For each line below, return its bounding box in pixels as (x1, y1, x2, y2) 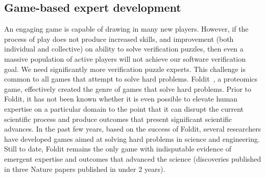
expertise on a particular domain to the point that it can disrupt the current (4, 103, 244, 114)
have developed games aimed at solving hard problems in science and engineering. (4, 133, 260, 144)
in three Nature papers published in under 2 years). (4, 163, 165, 174)
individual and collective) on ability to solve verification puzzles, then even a (4, 43, 244, 54)
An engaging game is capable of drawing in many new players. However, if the (4, 23, 249, 34)
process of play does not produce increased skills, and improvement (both (4, 33, 234, 44)
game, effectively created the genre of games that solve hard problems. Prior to (4, 83, 251, 94)
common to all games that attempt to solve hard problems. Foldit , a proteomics (4, 73, 258, 84)
